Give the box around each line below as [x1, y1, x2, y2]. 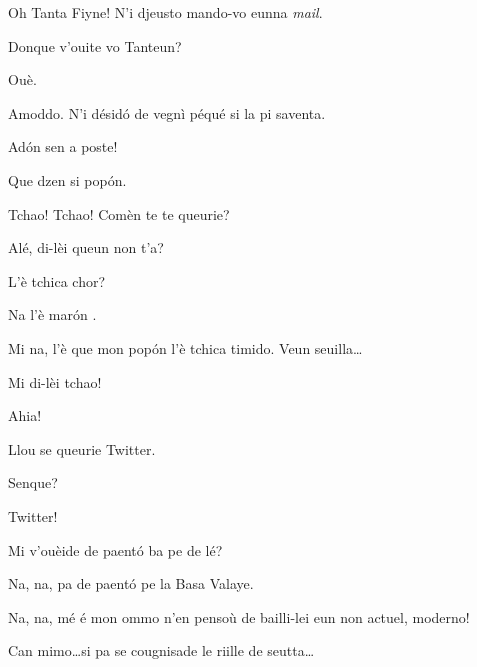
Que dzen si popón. [8, 169, 127, 190]
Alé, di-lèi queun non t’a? [8, 237, 164, 258]
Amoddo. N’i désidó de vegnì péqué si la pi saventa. [8, 102, 326, 123]
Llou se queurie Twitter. [8, 438, 156, 459]
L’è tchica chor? [8, 270, 106, 291]
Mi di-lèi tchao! [8, 371, 102, 392]
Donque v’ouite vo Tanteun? [8, 35, 182, 56]
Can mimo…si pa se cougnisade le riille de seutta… [8, 640, 315, 661]
